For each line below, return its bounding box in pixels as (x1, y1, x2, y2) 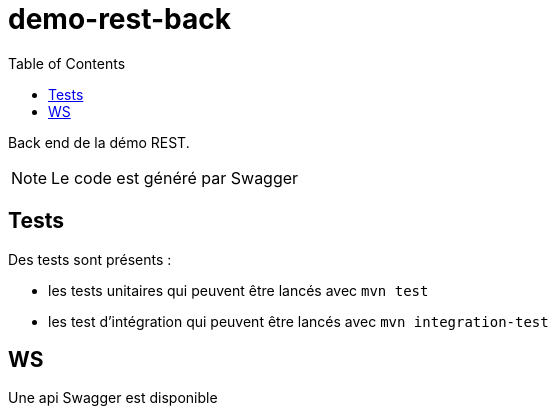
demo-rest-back (8, 2, 232, 36)
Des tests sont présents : (8, 250, 172, 268)
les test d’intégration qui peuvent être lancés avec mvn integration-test (48, 312, 549, 330)
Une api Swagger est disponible (8, 389, 218, 407)
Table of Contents (8, 54, 126, 72)
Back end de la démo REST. (8, 133, 190, 151)
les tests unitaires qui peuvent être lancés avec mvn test (48, 281, 429, 299)
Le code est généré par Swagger (51, 167, 299, 188)
